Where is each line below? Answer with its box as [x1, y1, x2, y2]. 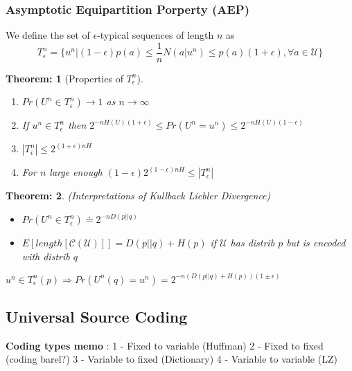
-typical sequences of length [97, 28, 214, 42]
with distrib [21, 248, 70, 263]
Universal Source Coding [6, 306, 188, 327]
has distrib [230, 235, 275, 250]
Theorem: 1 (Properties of [6, 71, 123, 85]
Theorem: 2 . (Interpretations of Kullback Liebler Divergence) [6, 188, 271, 203]
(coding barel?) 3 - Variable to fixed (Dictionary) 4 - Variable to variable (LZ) [6, 352, 337, 366]
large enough [49, 165, 103, 179]
